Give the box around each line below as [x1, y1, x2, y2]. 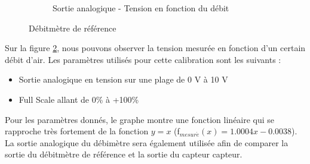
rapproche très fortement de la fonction [5, 125, 149, 137]
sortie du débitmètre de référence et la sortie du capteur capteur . [5, 148, 243, 160]
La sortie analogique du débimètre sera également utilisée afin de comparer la [5, 136, 288, 149]
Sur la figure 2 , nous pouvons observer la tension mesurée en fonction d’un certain [5, 42, 306, 54]
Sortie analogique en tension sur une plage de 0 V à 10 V [19, 73, 228, 86]
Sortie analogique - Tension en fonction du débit [53, 2, 229, 14]
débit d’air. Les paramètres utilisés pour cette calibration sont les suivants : [5, 53, 281, 65]
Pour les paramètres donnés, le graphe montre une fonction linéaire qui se [5, 113, 275, 125]
